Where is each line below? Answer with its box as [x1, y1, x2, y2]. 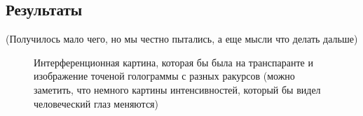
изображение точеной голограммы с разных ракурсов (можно [34, 68, 295, 83]
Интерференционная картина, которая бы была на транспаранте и [34, 55, 313, 69]
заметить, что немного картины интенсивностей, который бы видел [34, 82, 321, 96]
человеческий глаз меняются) [34, 96, 158, 110]
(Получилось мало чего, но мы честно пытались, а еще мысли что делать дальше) [6, 31, 358, 46]
